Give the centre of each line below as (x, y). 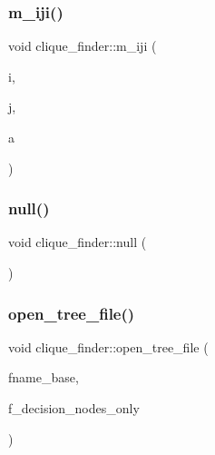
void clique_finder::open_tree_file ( (108, 346)
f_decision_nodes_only (74, 408)
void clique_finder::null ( (78, 242)
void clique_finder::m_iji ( (83, 46)
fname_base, (44, 377)
